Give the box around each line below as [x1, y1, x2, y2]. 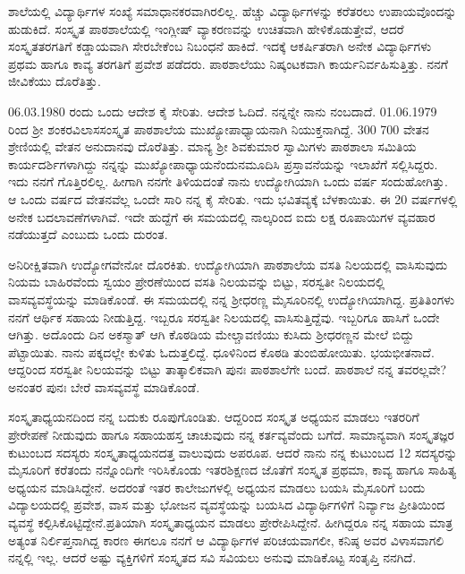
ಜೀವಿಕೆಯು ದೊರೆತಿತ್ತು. [8, 72, 101, 90]
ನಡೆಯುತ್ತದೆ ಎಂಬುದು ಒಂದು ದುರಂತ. [8, 225, 168, 244]
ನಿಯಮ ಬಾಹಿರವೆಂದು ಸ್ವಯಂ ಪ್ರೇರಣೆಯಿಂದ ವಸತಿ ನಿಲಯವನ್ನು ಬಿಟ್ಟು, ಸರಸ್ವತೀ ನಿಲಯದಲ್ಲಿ [8, 272, 385, 291]
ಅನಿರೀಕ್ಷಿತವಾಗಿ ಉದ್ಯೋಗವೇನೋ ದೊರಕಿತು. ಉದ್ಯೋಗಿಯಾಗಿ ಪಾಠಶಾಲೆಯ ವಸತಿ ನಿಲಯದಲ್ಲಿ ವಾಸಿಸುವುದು [8, 254, 448, 273]
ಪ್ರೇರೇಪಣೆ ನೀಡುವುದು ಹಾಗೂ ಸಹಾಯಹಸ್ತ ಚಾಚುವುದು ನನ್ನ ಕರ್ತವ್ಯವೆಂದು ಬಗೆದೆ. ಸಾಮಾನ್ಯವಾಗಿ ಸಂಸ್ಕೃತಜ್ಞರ [8, 425, 454, 444]
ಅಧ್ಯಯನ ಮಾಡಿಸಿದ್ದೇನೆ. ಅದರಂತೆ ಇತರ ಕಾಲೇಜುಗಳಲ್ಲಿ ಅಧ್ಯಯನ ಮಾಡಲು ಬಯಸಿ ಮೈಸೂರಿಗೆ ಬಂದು [8, 477, 426, 496]
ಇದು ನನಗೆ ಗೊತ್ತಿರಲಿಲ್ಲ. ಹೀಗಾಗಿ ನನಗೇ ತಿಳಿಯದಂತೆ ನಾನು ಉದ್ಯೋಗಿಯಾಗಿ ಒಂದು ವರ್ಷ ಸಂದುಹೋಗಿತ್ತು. [8, 172, 448, 191]
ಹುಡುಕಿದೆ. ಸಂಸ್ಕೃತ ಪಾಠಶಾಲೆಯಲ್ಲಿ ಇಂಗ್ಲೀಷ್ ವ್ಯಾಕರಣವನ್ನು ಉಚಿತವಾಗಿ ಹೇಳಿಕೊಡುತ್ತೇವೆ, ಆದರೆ [8, 19, 404, 38]
